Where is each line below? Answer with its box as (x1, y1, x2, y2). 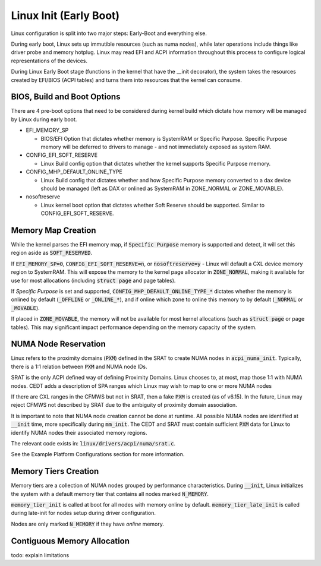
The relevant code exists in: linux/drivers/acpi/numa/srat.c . (11, 439, 176, 447)
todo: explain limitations (11, 551, 70, 558)
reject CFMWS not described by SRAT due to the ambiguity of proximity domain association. (11, 401, 237, 409)
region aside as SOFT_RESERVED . (11, 249, 92, 257)
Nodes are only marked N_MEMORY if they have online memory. (11, 520, 165, 527)
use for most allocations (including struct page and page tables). (11, 277, 176, 284)
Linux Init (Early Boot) (11, 9, 120, 22)
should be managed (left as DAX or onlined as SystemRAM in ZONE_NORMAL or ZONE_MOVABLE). (40, 185, 284, 192)
